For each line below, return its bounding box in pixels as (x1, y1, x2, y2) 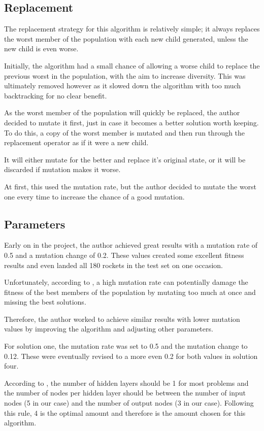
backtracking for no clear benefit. (4, 90, 107, 101)
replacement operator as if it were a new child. (4, 137, 149, 148)
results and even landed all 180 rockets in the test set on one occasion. (4, 259, 223, 270)
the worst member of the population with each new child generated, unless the (4, 33, 248, 44)
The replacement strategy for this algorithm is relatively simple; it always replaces (4, 23, 260, 34)
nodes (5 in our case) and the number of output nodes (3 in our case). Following (4, 397, 254, 408)
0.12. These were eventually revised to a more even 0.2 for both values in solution (4, 350, 258, 361)
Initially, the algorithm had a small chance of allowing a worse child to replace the (4, 60, 260, 71)
